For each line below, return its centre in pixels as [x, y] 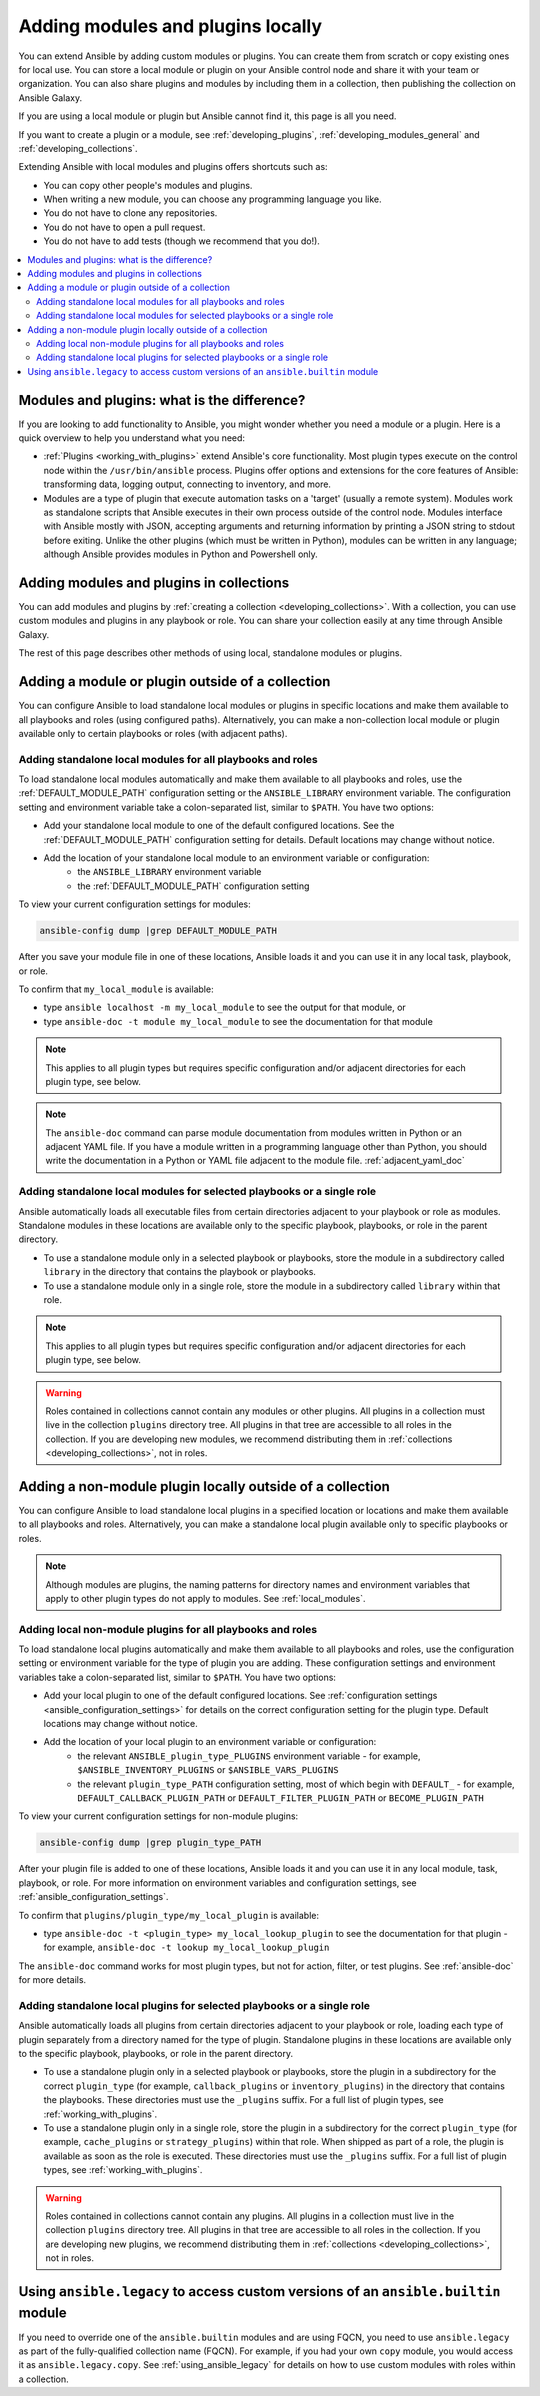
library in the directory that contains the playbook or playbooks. [180, 1272]
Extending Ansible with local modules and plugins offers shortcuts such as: [173, 167]
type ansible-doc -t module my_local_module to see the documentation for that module [238, 1021]
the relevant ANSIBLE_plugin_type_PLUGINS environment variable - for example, [249, 1756]
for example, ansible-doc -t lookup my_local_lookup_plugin [186, 1947]
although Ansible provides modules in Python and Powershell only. [181, 554]
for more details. [52, 1980]
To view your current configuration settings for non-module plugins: [158, 1816]
